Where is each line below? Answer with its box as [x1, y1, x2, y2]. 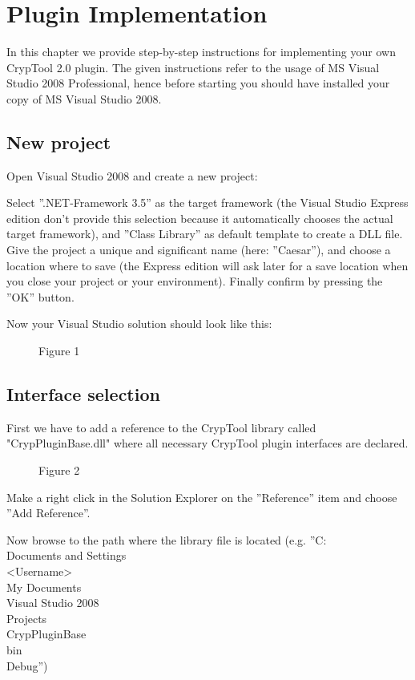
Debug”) [6, 657, 48, 674]
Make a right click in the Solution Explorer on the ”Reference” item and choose [6, 488, 397, 505]
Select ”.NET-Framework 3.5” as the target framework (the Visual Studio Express [6, 194, 409, 211]
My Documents [6, 578, 82, 595]
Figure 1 [38, 342, 80, 359]
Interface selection [6, 382, 160, 407]
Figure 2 [38, 462, 80, 479]
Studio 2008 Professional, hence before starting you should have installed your [6, 75, 390, 91]
